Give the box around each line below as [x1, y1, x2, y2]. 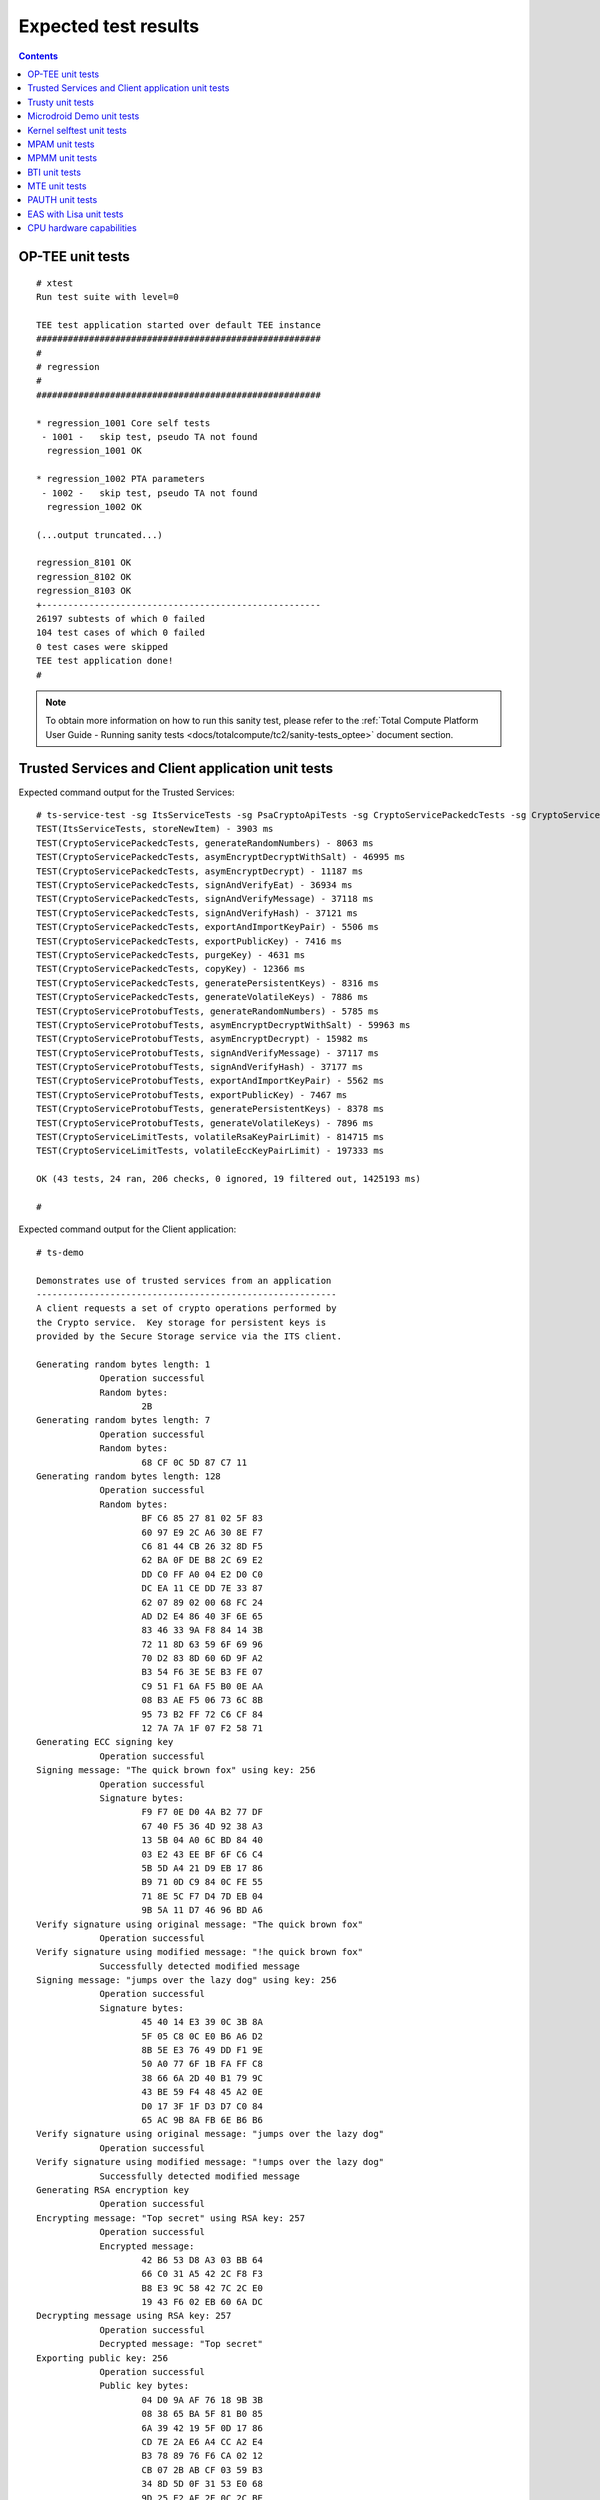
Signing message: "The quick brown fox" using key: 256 [36, 1765, 316, 1776]
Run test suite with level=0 [36, 291, 179, 303]
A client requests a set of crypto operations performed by [36, 1303, 337, 1314]
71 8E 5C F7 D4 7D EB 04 [141, 1890, 264, 1902]
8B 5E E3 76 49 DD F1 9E [141, 2045, 264, 2056]
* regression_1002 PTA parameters [36, 473, 205, 485]
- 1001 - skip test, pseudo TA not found [41, 431, 259, 442]
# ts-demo [36, 1246, 84, 1258]
